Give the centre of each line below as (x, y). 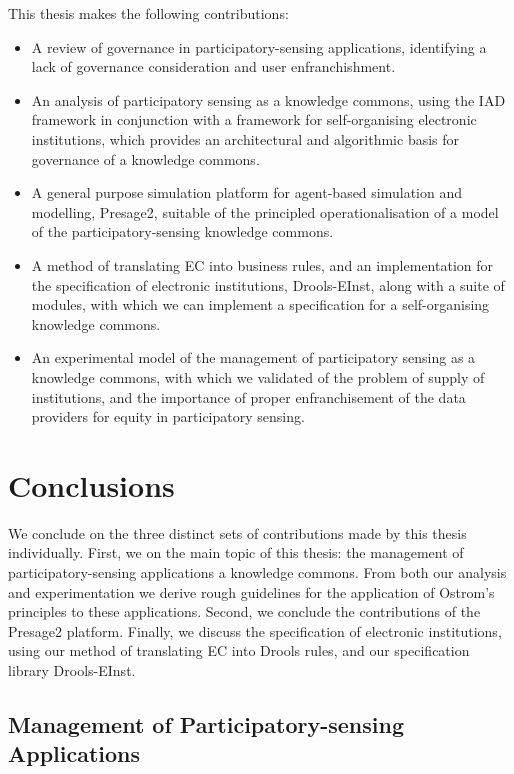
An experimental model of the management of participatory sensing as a (253, 357)
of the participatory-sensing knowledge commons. (182, 231)
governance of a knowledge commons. (145, 158)
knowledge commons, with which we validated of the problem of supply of (258, 376)
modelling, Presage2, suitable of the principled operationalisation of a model (265, 211)
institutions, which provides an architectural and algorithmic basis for (245, 138)
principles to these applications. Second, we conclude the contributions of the (244, 611)
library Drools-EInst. (72, 669)
